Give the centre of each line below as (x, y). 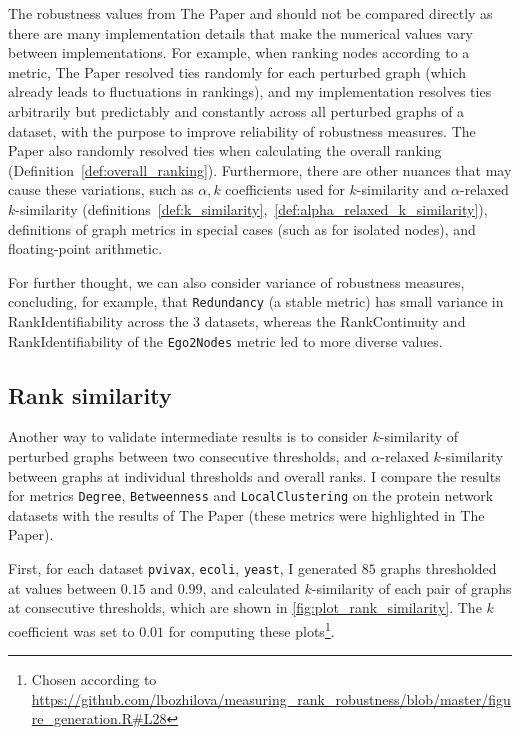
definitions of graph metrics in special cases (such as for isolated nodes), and (242, 228)
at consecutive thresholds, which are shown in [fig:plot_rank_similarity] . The (245, 607)
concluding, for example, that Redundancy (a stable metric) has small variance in (256, 301)
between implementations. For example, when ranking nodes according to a (239, 52)
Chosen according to (94, 679)
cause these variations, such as (101, 189)
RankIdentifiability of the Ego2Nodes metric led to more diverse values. (225, 340)
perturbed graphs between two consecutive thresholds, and (187, 456)
